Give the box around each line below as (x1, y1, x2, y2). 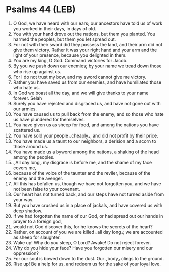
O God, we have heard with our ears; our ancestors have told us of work (13, 20, 163, 26)
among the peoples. (13, 154, 55, 160)
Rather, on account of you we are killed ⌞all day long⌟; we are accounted (13, 229, 163, 235)
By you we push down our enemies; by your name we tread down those (13, 63, 162, 69)
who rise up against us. (13, 68, 62, 74)
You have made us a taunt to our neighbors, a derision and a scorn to (13, 138, 156, 144)
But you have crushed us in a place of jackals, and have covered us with (13, 202, 163, 208)
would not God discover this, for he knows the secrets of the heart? (13, 223, 153, 230)
